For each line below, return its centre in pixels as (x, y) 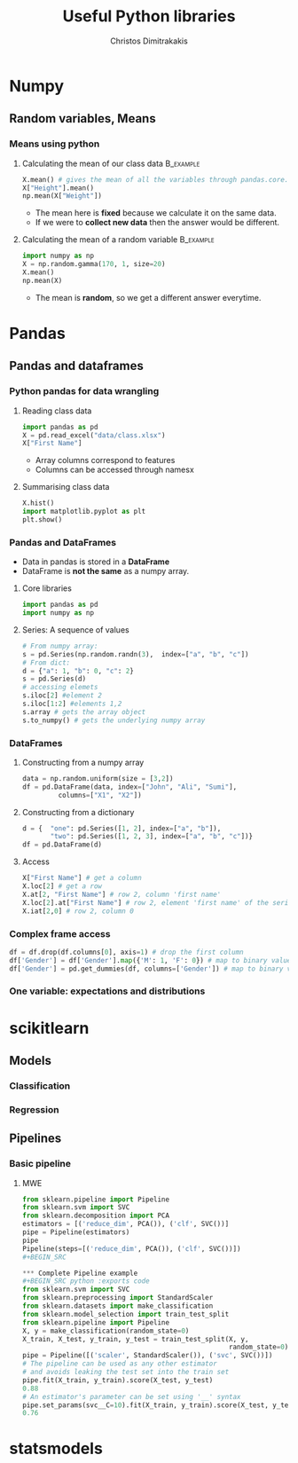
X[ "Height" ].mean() (58, 188)
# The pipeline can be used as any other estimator (119, 1364)
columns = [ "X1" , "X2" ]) (100, 795)
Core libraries (47, 588)
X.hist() (38, 503)
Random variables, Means (83, 118)
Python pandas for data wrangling (84, 391)
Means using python (55, 144)
